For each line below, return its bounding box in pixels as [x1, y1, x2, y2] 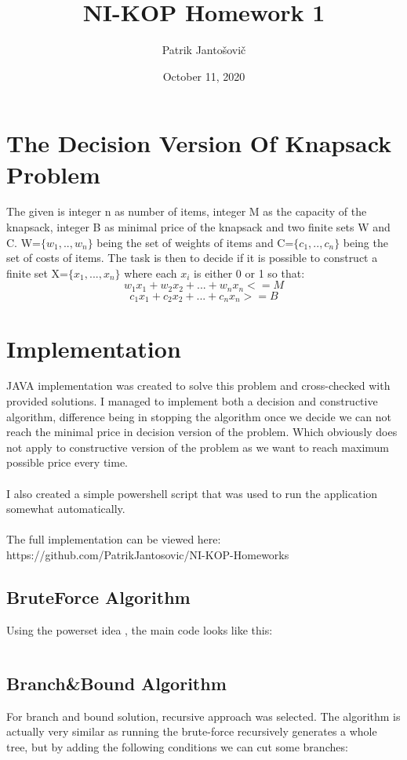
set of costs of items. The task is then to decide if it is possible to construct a [6, 249, 378, 266]
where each [124, 264, 177, 281]
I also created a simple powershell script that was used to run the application [6, 485, 378, 501]
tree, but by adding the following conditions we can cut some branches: [6, 738, 348, 755]
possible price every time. [6, 454, 128, 471]
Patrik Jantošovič [162, 42, 246, 58]
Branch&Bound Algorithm [6, 671, 227, 695]
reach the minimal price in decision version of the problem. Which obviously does [6, 424, 398, 440]
